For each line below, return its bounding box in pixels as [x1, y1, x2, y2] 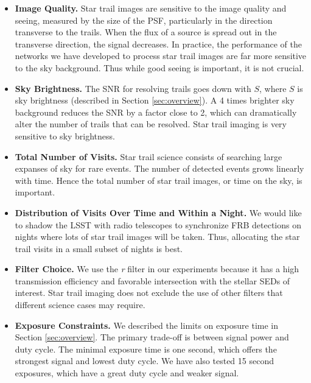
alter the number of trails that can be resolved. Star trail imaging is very [15, 118, 287, 130]
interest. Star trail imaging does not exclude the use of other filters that [15, 286, 283, 299]
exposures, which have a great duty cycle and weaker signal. [15, 367, 239, 379]
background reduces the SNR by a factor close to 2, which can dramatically [15, 105, 297, 118]
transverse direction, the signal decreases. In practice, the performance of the [15, 37, 302, 50]
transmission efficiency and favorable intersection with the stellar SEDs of [15, 274, 290, 287]
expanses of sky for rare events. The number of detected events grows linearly [15, 162, 304, 175]
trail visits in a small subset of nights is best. [15, 242, 183, 255]
